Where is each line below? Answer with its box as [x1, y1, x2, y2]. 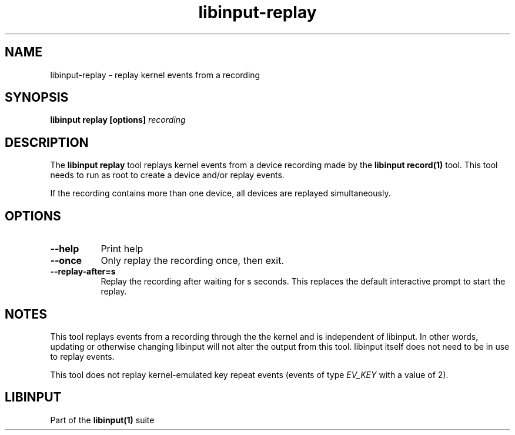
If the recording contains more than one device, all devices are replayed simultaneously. [50, 188, 391, 199]
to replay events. [50, 351, 115, 362]
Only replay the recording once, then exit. [101, 255, 285, 267]
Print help [101, 243, 143, 255]
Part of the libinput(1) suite [50, 414, 155, 425]
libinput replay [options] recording [50, 115, 186, 125]
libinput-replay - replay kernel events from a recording [50, 69, 260, 80]
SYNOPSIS [5, 90, 69, 105]
